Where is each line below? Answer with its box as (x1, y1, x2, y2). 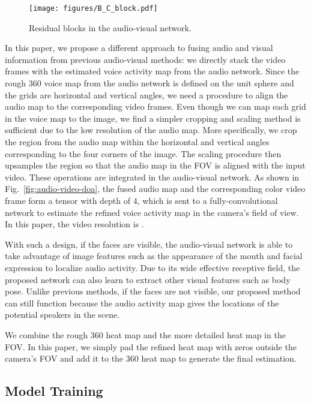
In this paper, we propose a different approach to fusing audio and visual (5, 41, 273, 54)
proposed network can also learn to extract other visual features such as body (5, 273, 291, 285)
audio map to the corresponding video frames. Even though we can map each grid (5, 100, 306, 113)
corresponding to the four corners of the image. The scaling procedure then (5, 147, 282, 160)
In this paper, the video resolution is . (5, 218, 144, 230)
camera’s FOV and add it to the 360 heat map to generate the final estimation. (5, 352, 297, 365)
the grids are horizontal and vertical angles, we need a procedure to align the (5, 88, 288, 101)
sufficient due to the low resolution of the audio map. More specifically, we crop (5, 124, 297, 136)
